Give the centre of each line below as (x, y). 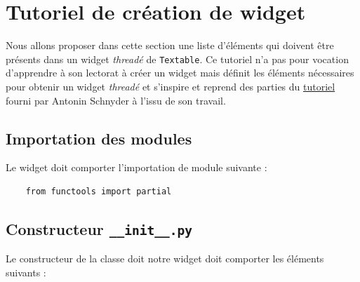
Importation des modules (99, 138)
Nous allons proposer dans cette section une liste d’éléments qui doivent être (170, 45)
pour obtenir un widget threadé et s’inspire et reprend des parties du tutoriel (171, 86)
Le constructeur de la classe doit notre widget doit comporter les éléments (165, 258)
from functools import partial (99, 191)
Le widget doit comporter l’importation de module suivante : (136, 167)
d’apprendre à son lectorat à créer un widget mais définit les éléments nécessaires (180, 73)
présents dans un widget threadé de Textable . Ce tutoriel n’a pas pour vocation (177, 59)
